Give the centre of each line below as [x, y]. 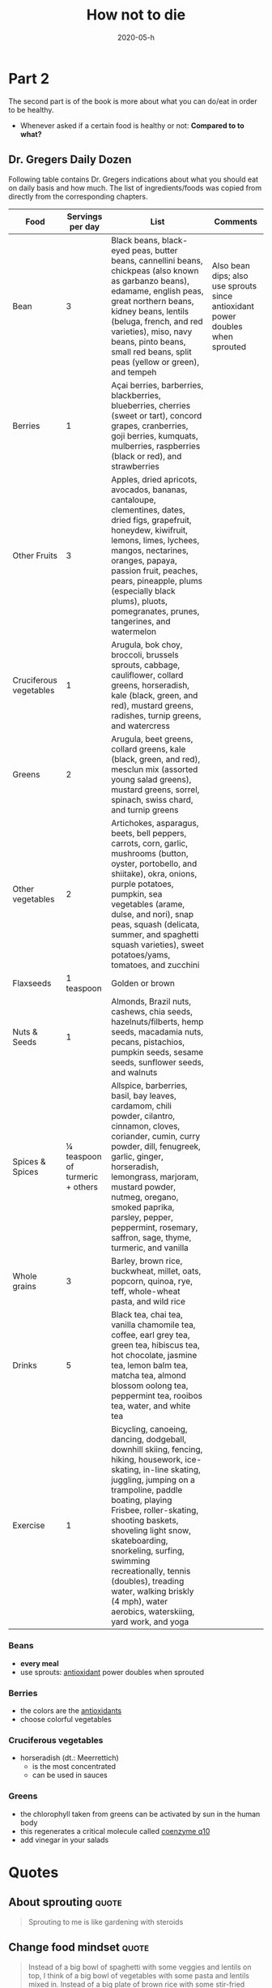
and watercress [140, 726]
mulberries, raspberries [155, 446]
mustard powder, [143, 1187]
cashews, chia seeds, [151, 1011]
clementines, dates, [148, 510]
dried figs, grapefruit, [151, 520]
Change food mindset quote [79, 1947]
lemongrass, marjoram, [155, 1176]
